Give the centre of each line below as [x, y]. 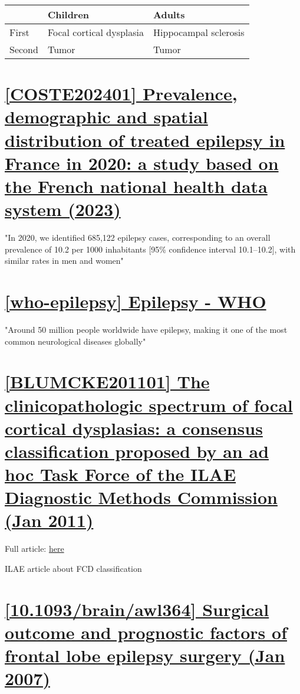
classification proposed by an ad [137, 451]
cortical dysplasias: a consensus [134, 428]
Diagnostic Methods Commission [141, 497]
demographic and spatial [106, 117]
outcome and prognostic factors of [146, 632]
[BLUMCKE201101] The [107, 382]
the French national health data [136, 186]
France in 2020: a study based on [142, 163]
